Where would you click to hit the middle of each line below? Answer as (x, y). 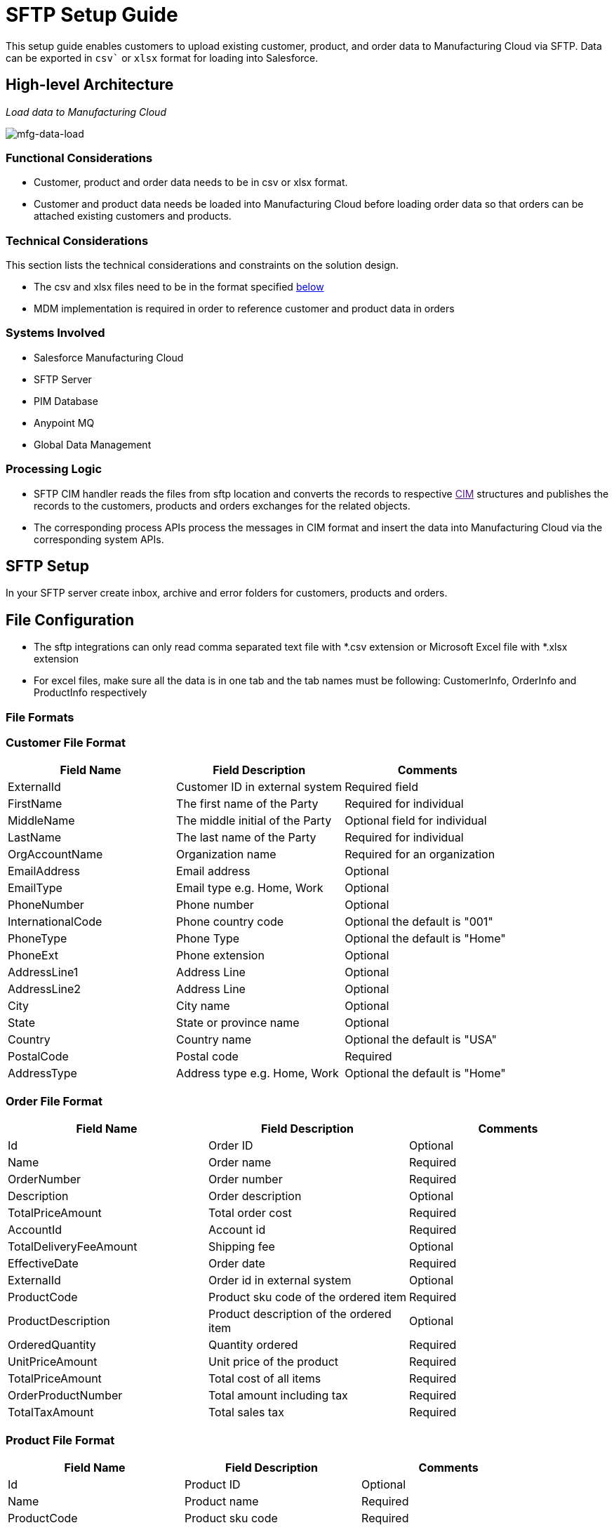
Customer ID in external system (259, 787)
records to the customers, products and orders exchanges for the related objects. (222, 505)
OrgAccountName (55, 854)
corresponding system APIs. (99, 539)
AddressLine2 (45, 989)
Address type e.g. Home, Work (258, 1073)
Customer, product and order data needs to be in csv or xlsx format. (191, 182)
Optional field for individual (416, 821)
